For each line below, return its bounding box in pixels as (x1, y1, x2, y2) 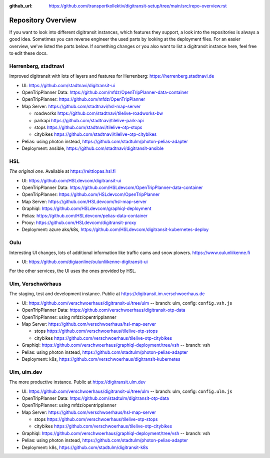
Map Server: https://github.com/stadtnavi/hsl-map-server (21, 103, 141, 109)
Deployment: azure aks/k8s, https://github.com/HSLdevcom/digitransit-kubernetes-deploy (21, 226, 209, 233)
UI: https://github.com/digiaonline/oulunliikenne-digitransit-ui (21, 259, 148, 265)
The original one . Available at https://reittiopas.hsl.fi (9, 168, 116, 174)
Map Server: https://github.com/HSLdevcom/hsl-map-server (21, 198, 147, 204)
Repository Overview (9, 16, 77, 25)
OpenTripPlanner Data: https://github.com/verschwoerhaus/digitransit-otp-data (21, 307, 186, 313)
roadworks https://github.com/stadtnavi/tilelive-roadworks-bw (34, 110, 163, 116)
